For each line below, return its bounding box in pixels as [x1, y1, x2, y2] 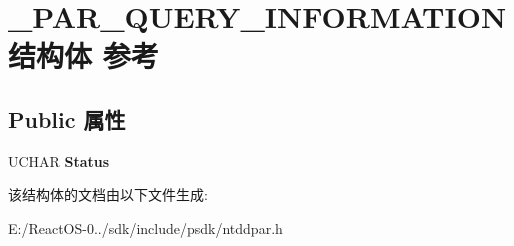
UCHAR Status [8, 150, 110, 171]
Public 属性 [8, 103, 126, 134]
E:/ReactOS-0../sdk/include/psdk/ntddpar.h [8, 217, 283, 238]
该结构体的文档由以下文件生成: [8, 184, 208, 205]
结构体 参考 [8, 35, 159, 76]
